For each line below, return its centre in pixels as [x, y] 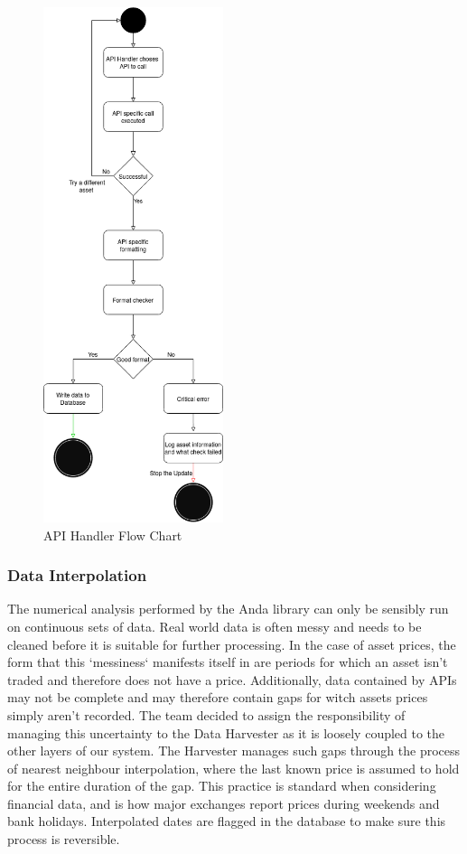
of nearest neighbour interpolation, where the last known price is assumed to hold [233, 768]
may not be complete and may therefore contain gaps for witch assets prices [218, 697]
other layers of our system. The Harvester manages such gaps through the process [234, 751]
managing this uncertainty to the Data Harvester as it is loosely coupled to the [226, 732]
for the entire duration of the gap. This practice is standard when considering [222, 786]
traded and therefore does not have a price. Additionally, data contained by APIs [232, 679]
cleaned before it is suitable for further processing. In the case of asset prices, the [232, 644]
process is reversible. [64, 839]
